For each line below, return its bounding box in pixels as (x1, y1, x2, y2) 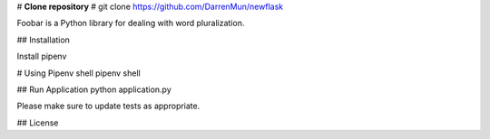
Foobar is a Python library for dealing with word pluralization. (16, 18, 245, 29)
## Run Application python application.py (16, 84, 171, 95)
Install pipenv (16, 51, 67, 62)
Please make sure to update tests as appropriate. (16, 100, 201, 112)
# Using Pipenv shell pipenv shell (16, 68, 141, 79)
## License (16, 117, 59, 128)
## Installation (16, 34, 70, 45)
